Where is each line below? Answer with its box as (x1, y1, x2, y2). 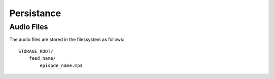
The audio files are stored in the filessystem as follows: (9, 36, 124, 43)
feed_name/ (28, 56, 56, 61)
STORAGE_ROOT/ (18, 48, 53, 54)
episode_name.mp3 (40, 62, 83, 68)
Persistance (9, 8, 61, 19)
